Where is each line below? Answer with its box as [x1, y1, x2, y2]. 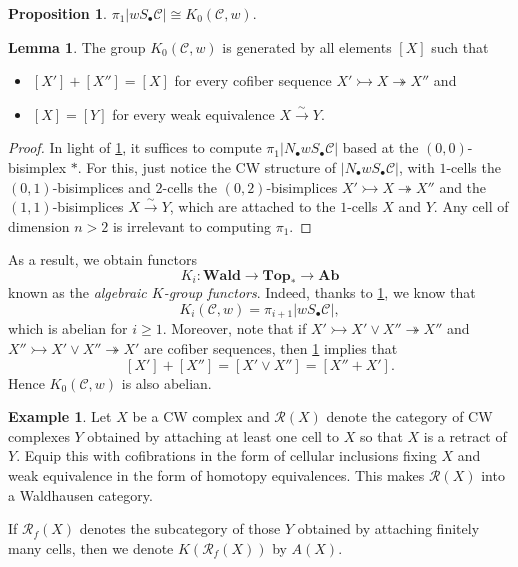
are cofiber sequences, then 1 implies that [144, 338, 398, 359]
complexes [8, 425, 70, 446]
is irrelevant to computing [112, 215, 271, 236]
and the [439, 176, 487, 197]
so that [359, 425, 403, 446]
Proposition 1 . [8, 3, 107, 23]
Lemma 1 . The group [8, 36, 146, 57]
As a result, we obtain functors [8, 249, 197, 270]
